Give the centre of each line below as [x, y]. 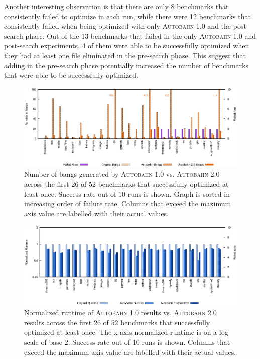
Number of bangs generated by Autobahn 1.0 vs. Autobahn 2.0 [122, 174]
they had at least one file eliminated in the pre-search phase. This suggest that [125, 55]
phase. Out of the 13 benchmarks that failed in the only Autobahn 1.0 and [141, 35]
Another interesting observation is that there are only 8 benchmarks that [116, 6]
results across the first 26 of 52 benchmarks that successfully [117, 322]
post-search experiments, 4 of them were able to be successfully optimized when [127, 45]
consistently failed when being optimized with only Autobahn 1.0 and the [118, 26]
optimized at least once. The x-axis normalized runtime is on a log [126, 332]
